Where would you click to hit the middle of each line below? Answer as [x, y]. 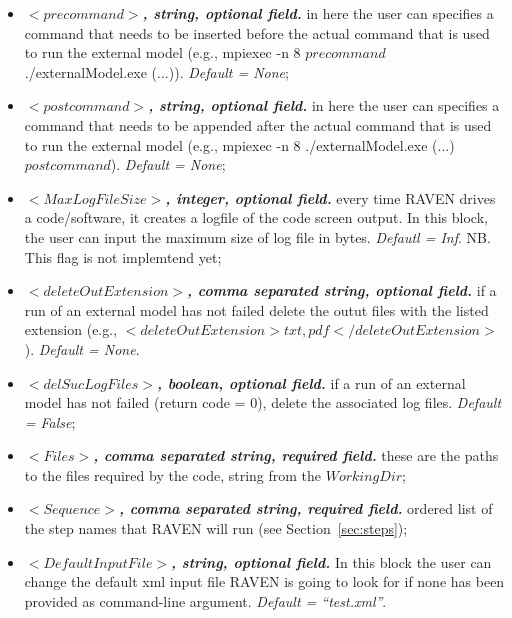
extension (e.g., [71, 329]
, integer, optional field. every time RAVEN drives [330, 197]
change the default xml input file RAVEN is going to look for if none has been [264, 581]
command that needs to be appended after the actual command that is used [258, 124]
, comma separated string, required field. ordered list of [306, 508]
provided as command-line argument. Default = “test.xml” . [205, 600]
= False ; [50, 421]
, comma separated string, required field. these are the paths [296, 455]
